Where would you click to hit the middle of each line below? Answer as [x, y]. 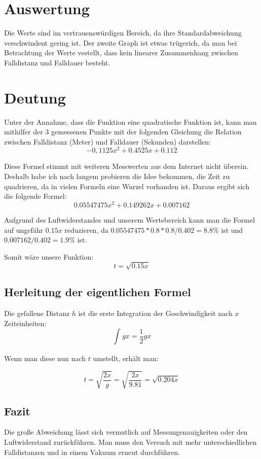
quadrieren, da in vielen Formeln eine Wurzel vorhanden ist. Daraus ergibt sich [127, 186]
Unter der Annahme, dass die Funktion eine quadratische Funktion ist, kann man [130, 121]
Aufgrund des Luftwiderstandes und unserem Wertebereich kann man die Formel [129, 219]
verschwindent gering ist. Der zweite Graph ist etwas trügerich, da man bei [121, 42]
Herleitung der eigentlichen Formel [98, 292]
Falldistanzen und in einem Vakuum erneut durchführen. [92, 452]
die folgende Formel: [35, 196]
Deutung [35, 97]
